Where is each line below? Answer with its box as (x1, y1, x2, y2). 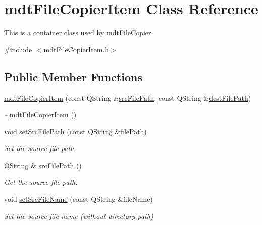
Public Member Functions (4, 68, 142, 84)
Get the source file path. (4, 177, 78, 187)
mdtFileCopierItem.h (43, 44, 109, 54)
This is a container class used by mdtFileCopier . (4, 27, 153, 38)
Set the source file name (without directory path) (4, 210, 153, 221)
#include (4, 44, 32, 54)
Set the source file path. (4, 143, 76, 154)
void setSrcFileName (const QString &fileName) (4, 194, 153, 204)
